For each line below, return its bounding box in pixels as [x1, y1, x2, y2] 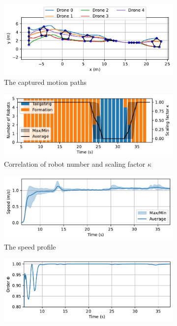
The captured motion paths [4, 76, 87, 87]
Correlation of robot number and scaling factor [4, 159, 146, 169]
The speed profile [4, 242, 56, 252]
